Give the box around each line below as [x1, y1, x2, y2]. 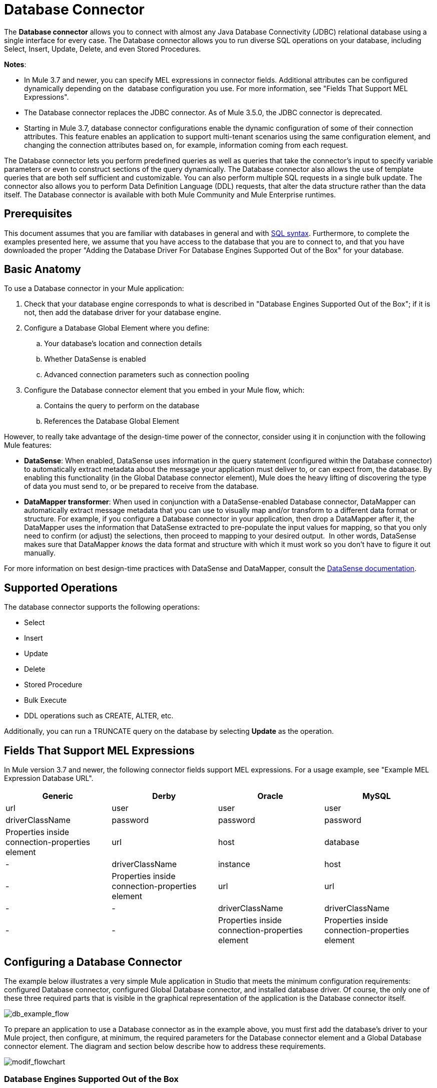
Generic [42, 791, 73, 801]
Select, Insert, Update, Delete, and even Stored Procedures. [4, 44, 201, 53]
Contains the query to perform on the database [44, 401, 200, 410]
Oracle [257, 791, 283, 801]
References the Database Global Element [44, 417, 179, 426]
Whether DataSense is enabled [44, 355, 146, 364]
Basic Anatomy [4, 263, 81, 276]
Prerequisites [4, 207, 72, 220]
